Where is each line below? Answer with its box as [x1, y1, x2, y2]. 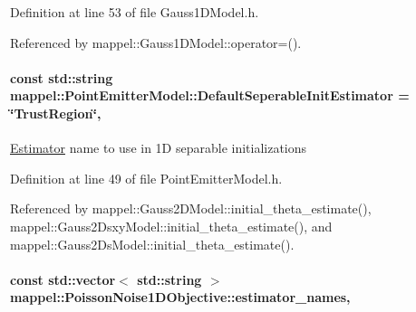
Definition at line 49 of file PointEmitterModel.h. [10, 168, 283, 187]
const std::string [10, 68, 113, 87]
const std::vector [10, 269, 116, 288]
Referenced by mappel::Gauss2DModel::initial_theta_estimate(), [10, 199, 372, 218]
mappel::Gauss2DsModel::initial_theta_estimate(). [10, 234, 295, 253]
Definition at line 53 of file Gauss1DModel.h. [10, 3, 259, 21]
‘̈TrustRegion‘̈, [10, 103, 102, 122]
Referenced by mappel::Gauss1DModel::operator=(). [10, 33, 302, 52]
